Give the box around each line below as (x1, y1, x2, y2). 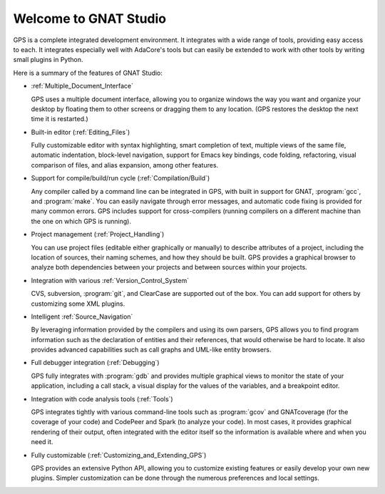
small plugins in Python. (13, 56, 83, 64)
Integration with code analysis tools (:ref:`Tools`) (31, 394, 174, 403)
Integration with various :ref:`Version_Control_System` (31, 276, 189, 284)
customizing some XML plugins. (31, 299, 125, 308)
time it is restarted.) (31, 115, 88, 123)
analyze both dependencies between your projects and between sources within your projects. (31, 263, 308, 272)
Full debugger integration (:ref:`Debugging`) (31, 359, 160, 367)
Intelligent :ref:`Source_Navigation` (31, 312, 133, 321)
